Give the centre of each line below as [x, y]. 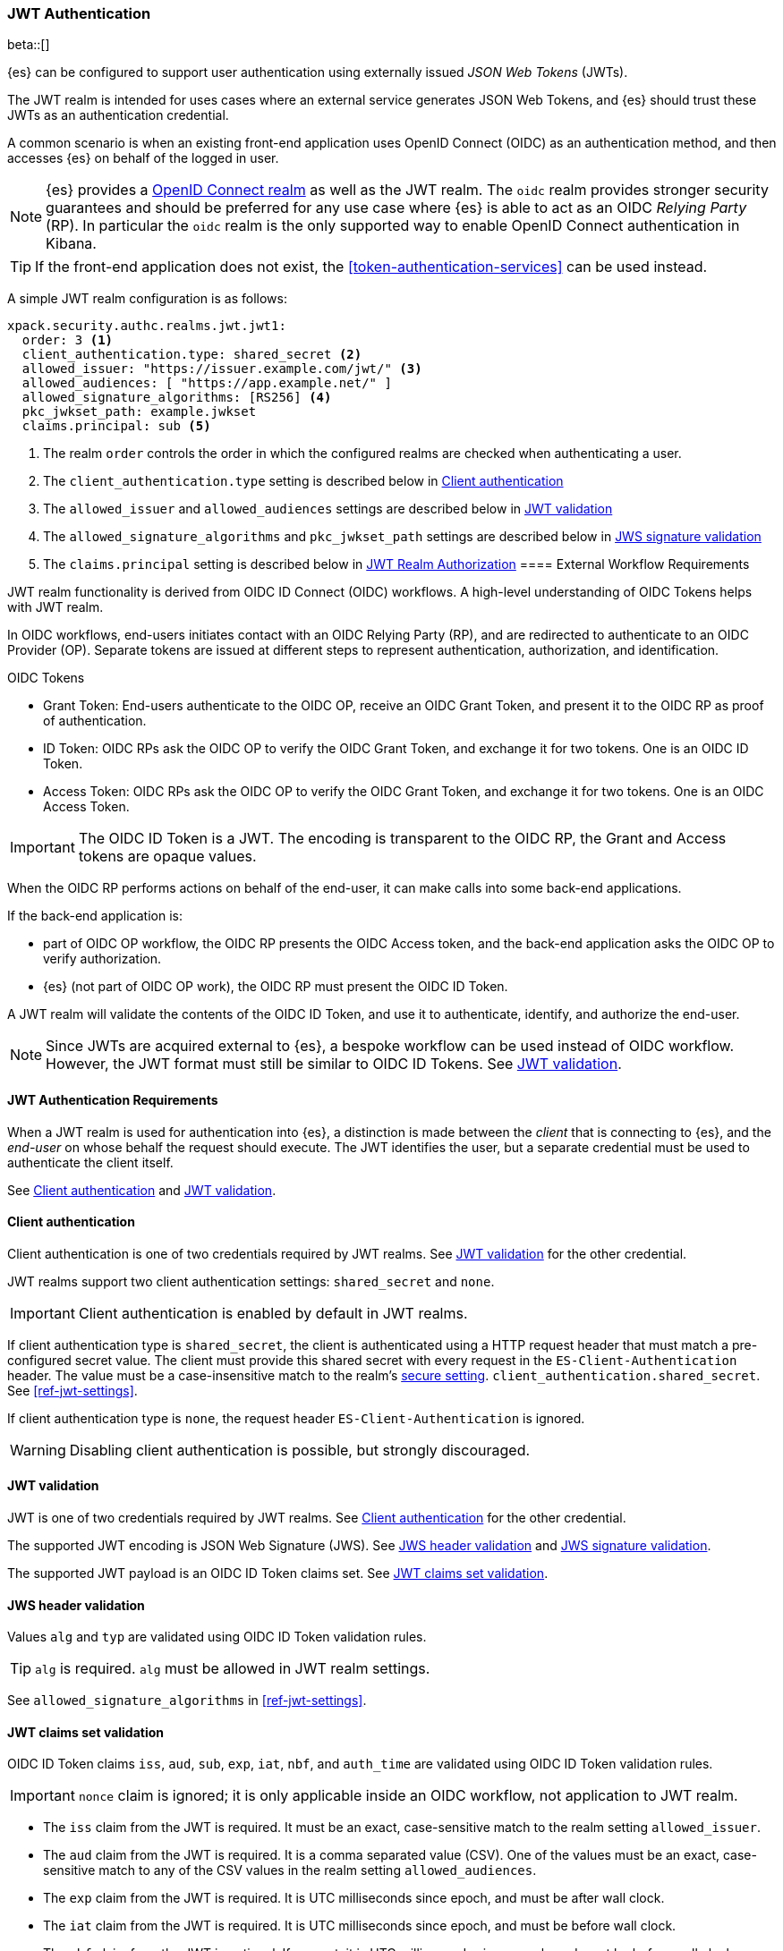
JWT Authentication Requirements [113, 1099]
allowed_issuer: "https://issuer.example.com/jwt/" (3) [222, 369]
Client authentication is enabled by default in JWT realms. [273, 1313]
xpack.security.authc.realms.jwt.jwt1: [147, 326]
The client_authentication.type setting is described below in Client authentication [303, 481]
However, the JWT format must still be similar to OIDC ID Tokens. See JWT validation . [334, 1064]
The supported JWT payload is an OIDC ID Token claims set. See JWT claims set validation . [278, 1574]
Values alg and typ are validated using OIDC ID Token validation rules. [217, 1637]
